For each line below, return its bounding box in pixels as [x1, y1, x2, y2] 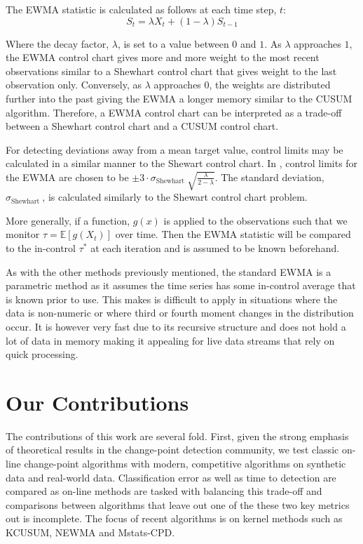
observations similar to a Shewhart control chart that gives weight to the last [6, 63, 337, 78]
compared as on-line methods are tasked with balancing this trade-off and [6, 484, 322, 498]
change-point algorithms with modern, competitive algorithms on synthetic [24, 456, 346, 471]
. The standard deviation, [214, 169, 324, 184]
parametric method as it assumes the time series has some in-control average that [6, 278, 356, 293]
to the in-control [6, 240, 76, 255]
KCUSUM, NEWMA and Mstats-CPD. [6, 525, 175, 539]
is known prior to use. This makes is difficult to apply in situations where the [6, 291, 338, 306]
